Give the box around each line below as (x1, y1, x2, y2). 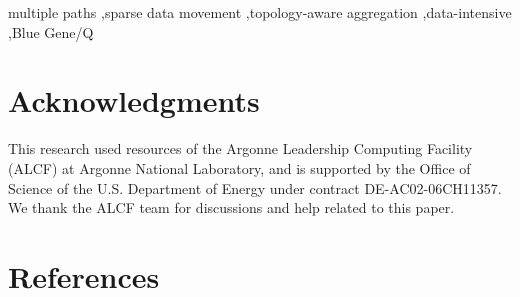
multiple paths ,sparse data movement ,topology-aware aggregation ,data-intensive (8, 2, 512, 22)
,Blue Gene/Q (8, 21, 94, 42)
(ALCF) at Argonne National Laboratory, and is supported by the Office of (8, 157, 471, 178)
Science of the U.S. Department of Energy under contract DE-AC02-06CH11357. (8, 177, 502, 198)
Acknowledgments (8, 80, 260, 121)
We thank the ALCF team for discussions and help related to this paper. (8, 197, 455, 218)
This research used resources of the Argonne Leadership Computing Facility (8, 138, 473, 159)
